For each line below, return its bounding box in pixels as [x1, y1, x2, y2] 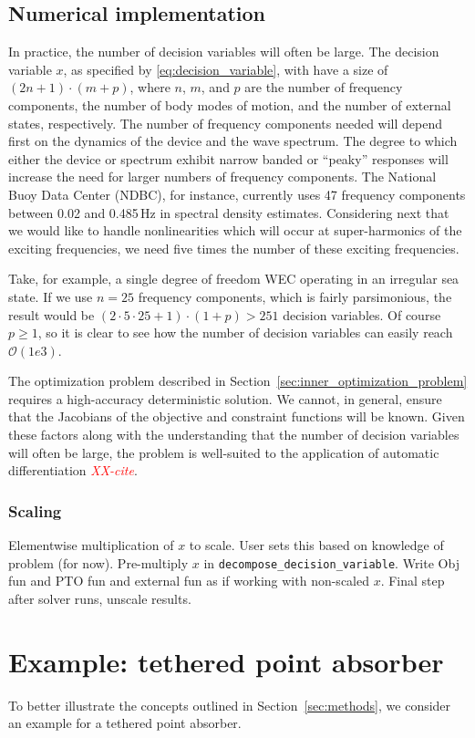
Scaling [8, 499, 62, 522]
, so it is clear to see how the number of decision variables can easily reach [37, 323, 453, 342]
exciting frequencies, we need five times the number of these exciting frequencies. [8, 238, 460, 257]
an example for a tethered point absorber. [8, 713, 242, 733]
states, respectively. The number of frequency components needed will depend [8, 113, 443, 132]
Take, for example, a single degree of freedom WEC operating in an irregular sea [8, 269, 460, 288]
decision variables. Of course [283, 305, 441, 324]
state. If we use [8, 286, 93, 306]
